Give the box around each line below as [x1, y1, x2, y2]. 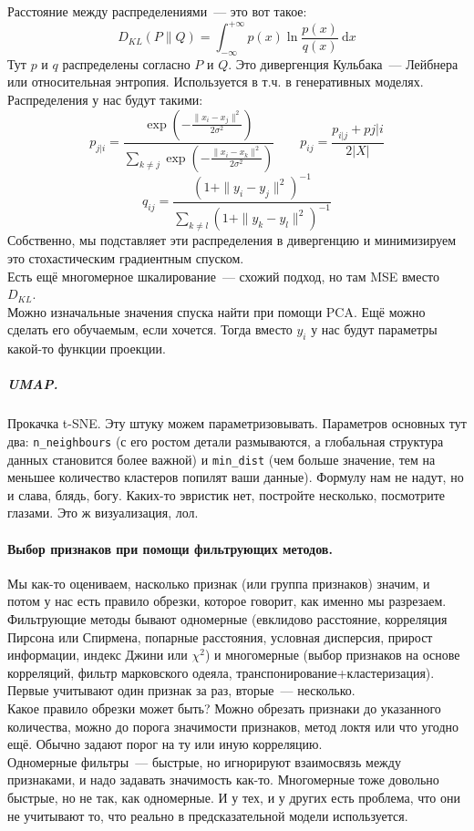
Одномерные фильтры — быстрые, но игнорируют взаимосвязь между [7, 752, 401, 771]
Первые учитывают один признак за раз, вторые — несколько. [7, 681, 355, 700]
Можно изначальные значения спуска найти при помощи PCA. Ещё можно [7, 302, 426, 321]
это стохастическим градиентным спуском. [7, 249, 244, 268]
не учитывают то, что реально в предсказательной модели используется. [7, 805, 408, 825]
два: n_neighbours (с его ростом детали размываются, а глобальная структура [7, 431, 444, 450]
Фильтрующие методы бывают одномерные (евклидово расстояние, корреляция [7, 610, 448, 629]
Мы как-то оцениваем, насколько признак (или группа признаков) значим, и [7, 573, 430, 592]
